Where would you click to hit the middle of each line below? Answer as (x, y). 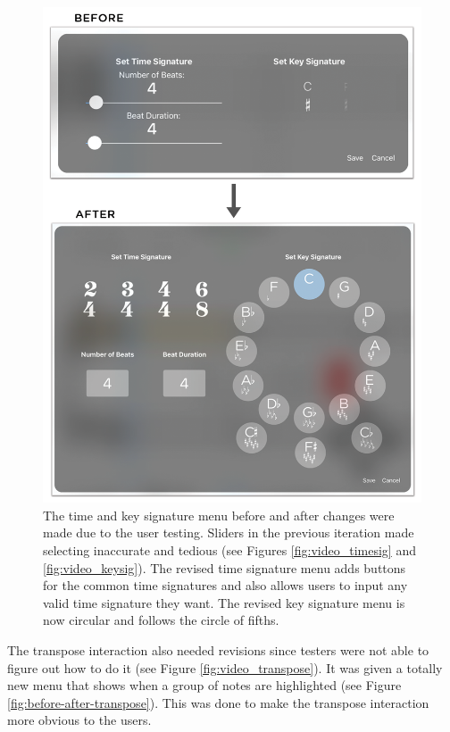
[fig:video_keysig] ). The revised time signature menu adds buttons (225, 567)
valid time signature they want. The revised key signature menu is (224, 602)
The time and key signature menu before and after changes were (219, 515)
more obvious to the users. (79, 720)
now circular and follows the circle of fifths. (161, 620)
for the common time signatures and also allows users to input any (225, 585)
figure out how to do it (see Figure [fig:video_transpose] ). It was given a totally (225, 667)
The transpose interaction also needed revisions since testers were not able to (218, 649)
